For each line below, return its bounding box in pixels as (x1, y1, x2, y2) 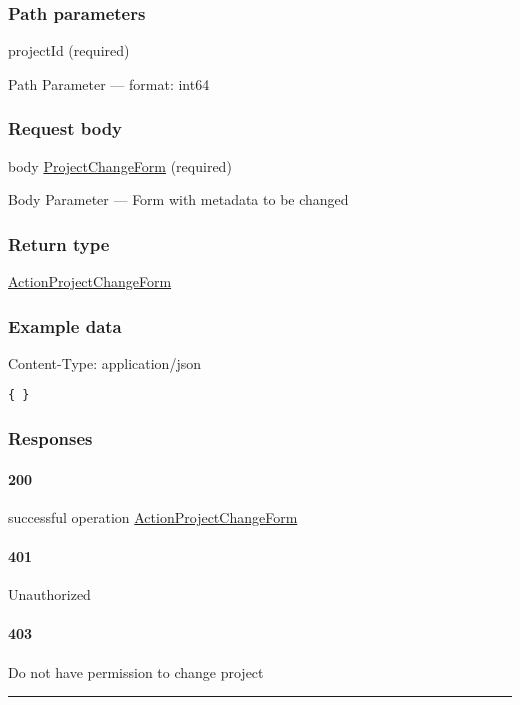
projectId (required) (8, 40, 130, 61)
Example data (8, 313, 122, 338)
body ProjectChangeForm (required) (8, 155, 232, 176)
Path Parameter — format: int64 (8, 73, 210, 94)
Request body (8, 116, 123, 141)
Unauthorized (8, 584, 91, 605)
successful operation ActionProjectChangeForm (8, 506, 298, 527)
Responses (8, 426, 93, 451)
